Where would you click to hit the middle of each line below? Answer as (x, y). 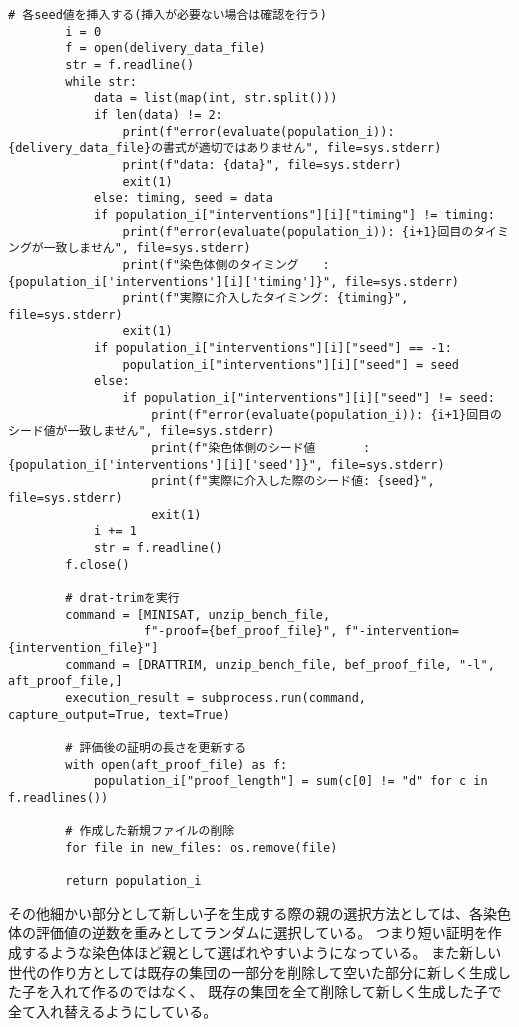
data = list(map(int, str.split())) (215, 98)
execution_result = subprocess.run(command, (215, 697)
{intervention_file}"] (83, 647)
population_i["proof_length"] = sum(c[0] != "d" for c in (290, 781)
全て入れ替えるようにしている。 (113, 1010)
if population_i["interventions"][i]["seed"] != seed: (308, 398)
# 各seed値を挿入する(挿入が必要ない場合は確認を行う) (167, 15)
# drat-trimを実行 (122, 597)
